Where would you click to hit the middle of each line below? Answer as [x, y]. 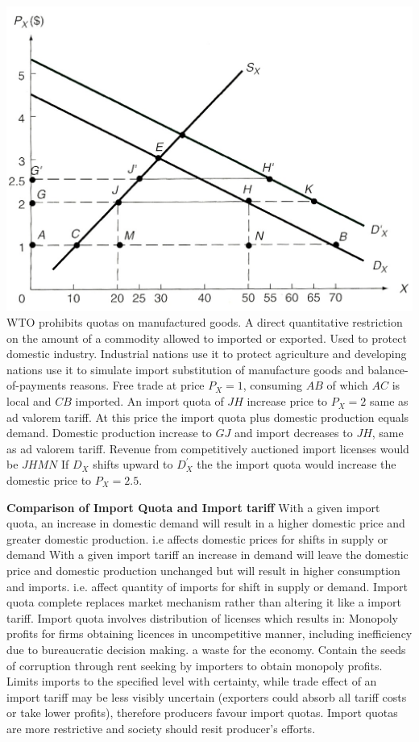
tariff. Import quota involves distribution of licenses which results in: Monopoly [202, 617]
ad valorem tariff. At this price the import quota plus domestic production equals [208, 417]
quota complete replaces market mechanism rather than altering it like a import [204, 602]
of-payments [36, 385]
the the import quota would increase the [297, 464]
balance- [388, 369]
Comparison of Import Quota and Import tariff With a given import [193, 507]
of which [347, 385]
